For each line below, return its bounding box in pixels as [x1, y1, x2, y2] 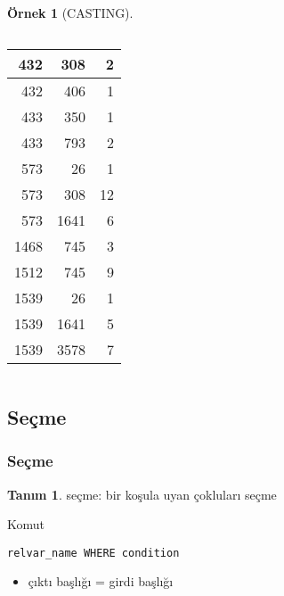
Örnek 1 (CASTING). [7, 4, 134, 21]
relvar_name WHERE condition [7, 546, 180, 559]
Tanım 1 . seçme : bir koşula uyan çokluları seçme [7, 484, 277, 503]
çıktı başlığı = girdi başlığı [28, 572, 174, 591]
